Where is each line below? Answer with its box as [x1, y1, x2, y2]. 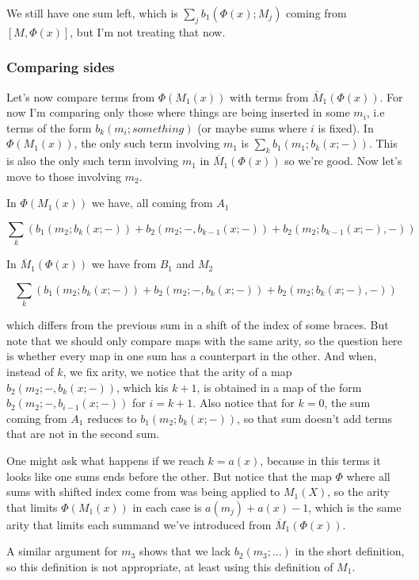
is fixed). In [318, 119, 374, 136]
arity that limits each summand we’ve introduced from [6, 516, 272, 532]
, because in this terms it [260, 451, 381, 468]
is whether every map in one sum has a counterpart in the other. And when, [6, 348, 377, 364]
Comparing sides [6, 57, 115, 77]
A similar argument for [6, 543, 118, 559]
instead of [6, 363, 54, 379]
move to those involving [6, 167, 122, 184]
